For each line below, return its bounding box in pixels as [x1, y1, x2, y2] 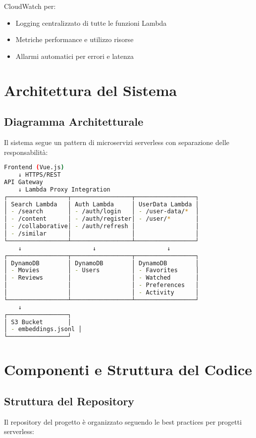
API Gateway [4, 178, 43, 186]
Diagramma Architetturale [4, 114, 144, 129]
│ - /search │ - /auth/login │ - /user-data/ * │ [4, 208, 199, 215]
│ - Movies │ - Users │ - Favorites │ [4, 267, 199, 274]
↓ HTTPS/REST [18, 171, 61, 179]
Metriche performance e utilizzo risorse [15, 34, 134, 45]
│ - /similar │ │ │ [4, 230, 199, 238]
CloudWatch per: [4, 1, 56, 11]
